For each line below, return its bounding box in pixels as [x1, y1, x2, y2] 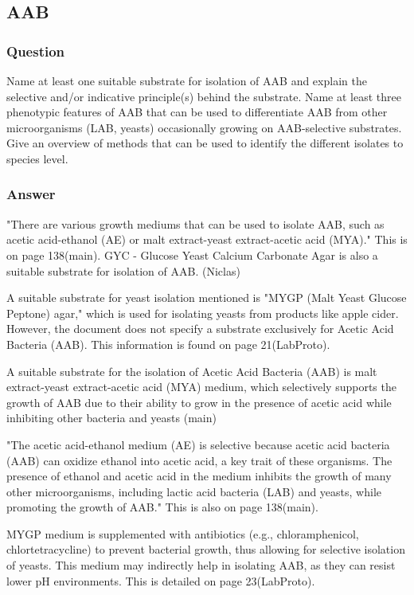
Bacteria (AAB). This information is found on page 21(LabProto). [6, 335, 330, 352]
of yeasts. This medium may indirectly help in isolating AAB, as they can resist [6, 557, 396, 573]
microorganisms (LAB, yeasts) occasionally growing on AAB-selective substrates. [6, 119, 402, 135]
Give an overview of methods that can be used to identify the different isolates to [6, 135, 404, 151]
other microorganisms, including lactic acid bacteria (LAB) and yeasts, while [6, 483, 382, 499]
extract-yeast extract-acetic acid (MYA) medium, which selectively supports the [6, 378, 396, 395]
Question [6, 41, 65, 61]
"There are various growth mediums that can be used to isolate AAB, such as [6, 215, 385, 232]
